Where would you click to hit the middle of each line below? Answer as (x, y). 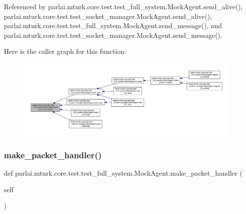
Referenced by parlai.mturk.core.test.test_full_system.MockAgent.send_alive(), (123, 6)
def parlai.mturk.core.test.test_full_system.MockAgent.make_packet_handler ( (123, 173)
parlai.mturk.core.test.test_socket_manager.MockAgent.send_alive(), (108, 16)
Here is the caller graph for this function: (65, 51)
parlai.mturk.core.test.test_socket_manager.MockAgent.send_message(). (113, 35)
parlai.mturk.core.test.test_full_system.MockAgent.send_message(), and (113, 25)
